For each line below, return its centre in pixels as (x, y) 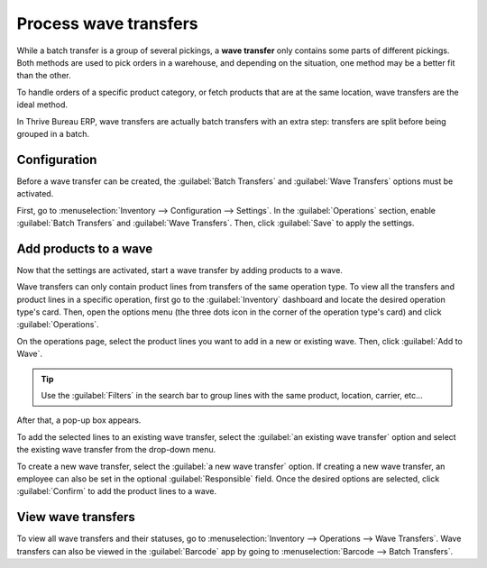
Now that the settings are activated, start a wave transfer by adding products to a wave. (179, 270)
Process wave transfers (107, 23)
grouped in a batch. (53, 133)
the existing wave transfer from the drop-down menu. (116, 450)
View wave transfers (76, 517)
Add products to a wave (85, 248)
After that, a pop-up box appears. (79, 420)
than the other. (44, 76)
